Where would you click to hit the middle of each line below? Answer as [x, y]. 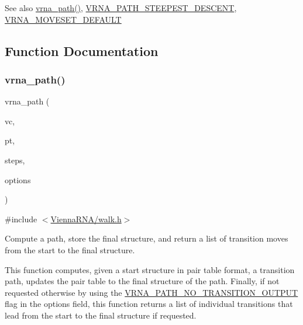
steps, [15, 160]
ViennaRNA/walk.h [86, 219]
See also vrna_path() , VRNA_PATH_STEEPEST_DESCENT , [121, 8]
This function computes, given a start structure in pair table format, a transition [150, 269]
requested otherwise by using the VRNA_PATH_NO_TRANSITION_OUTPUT [151, 292]
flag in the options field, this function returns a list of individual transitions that [149, 304]
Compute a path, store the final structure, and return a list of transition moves [147, 238]
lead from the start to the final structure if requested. [101, 315]
